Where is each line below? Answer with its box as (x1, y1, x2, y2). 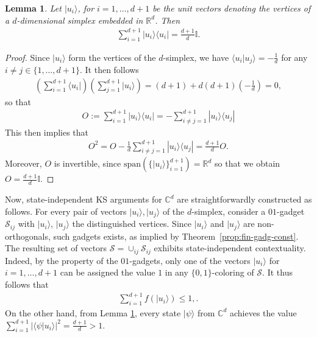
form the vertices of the (68, 50, 156, 63)
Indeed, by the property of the (5, 254, 118, 266)
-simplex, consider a (191, 204, 266, 217)
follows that (5, 278, 49, 290)
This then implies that (5, 125, 89, 138)
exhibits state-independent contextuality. (154, 241, 306, 254)
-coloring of (212, 266, 254, 279)
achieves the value (229, 306, 297, 319)
